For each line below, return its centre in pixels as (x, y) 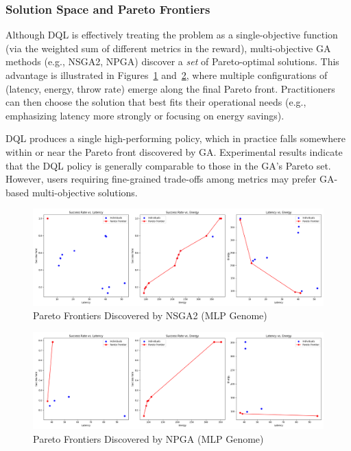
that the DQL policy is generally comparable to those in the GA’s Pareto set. (168, 165)
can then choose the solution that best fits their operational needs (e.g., (156, 102)
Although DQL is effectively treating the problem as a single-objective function (172, 35)
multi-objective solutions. (85, 192)
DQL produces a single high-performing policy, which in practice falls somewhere (175, 138)
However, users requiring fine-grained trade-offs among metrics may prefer (161, 179)
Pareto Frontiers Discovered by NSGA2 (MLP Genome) (150, 315)
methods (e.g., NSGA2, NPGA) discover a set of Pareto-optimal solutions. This (172, 61)
